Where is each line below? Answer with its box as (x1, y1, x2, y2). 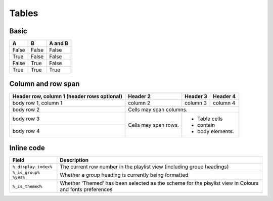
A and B (49, 40, 68, 47)
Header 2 (128, 92, 151, 99)
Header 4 (213, 92, 236, 99)
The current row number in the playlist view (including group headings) (60, 163, 229, 170)
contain (197, 121, 215, 128)
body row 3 (12, 115, 40, 122)
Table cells (197, 115, 223, 122)
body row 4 (12, 127, 40, 134)
